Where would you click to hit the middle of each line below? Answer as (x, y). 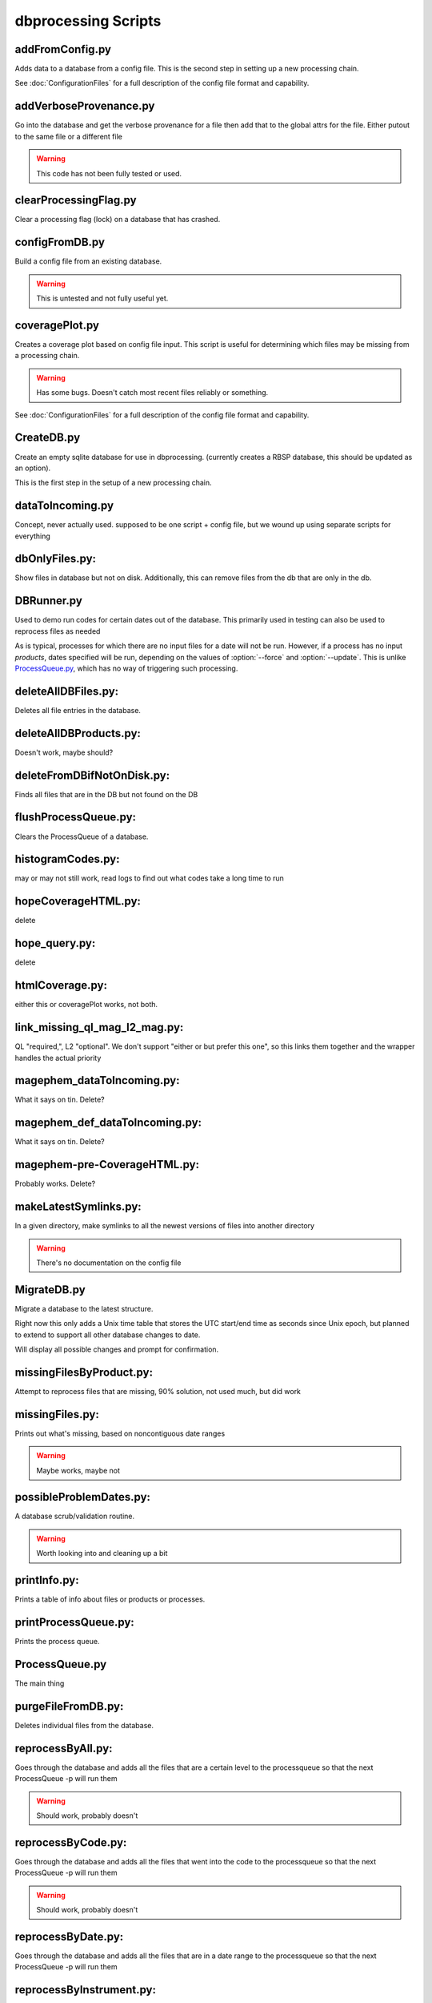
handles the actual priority (58, 1058)
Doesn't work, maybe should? (64, 752)
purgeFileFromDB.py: (69, 1706)
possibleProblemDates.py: (83, 1497)
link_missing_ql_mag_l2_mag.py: (99, 1028)
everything (33, 536)
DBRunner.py (49, 601)
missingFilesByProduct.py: (84, 1372)
